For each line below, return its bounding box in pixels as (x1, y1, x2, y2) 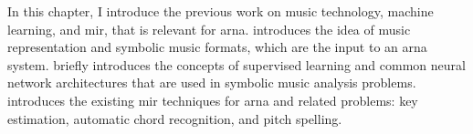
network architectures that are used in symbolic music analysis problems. (7, 73, 416, 92)
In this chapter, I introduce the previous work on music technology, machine (7, 2, 434, 20)
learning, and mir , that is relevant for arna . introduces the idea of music (7, 19, 411, 38)
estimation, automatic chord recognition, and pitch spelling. (7, 108, 342, 128)
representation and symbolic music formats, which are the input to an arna (7, 37, 427, 57)
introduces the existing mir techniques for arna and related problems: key (7, 90, 418, 109)
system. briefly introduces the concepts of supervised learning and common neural (7, 55, 466, 74)
